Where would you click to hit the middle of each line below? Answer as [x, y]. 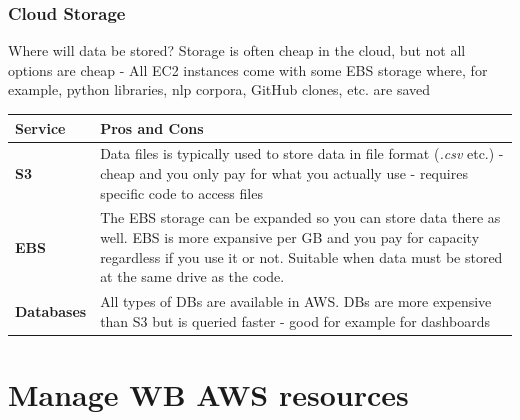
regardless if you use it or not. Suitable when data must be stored [301, 256]
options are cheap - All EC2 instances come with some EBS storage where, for [248, 69]
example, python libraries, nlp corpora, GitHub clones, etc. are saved [219, 89]
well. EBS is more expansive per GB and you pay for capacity [290, 236]
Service [40, 127]
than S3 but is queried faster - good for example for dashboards [295, 320]
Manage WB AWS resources [208, 393]
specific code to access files [181, 192]
